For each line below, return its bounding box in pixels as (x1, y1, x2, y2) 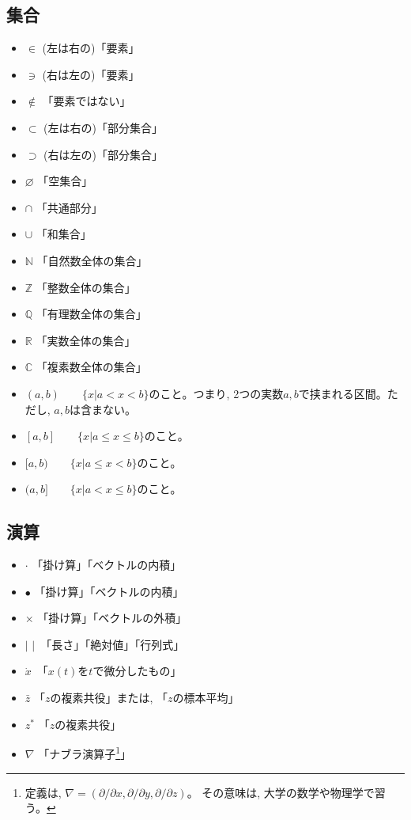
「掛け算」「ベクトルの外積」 (37, 609, 187, 626)
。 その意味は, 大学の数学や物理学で (187, 784, 375, 800)
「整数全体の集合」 (36, 279, 136, 295)
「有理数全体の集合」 (36, 306, 147, 322)
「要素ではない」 (42, 93, 131, 109)
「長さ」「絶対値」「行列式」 (40, 636, 185, 652)
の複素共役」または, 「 (50, 689, 168, 706)
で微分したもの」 (92, 662, 182, 679)
